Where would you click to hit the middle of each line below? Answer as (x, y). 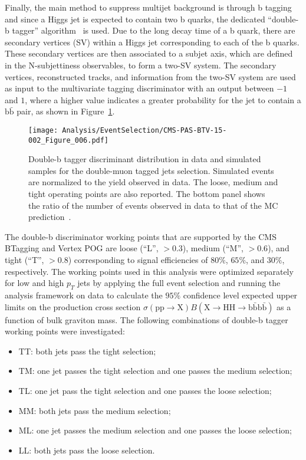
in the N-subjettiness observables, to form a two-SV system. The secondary (141, 65)
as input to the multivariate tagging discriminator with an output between (139, 88)
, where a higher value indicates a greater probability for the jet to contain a (163, 99)
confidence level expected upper (240, 295)
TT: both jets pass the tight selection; (87, 351)
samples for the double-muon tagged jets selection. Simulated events (151, 170)
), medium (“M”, (213, 248)
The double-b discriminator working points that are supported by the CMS (141, 236)
